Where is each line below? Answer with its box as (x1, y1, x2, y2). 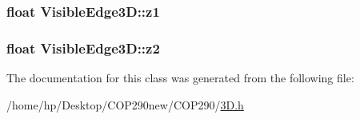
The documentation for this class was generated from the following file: (6, 69, 354, 86)
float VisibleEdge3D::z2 (6, 38, 160, 58)
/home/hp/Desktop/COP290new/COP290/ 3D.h (6, 96, 244, 113)
